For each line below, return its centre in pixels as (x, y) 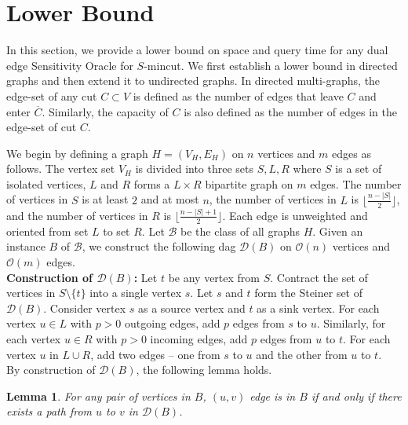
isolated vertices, (46, 183)
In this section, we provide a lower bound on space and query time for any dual (197, 50)
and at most (170, 199)
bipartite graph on (249, 183)
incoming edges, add (199, 338)
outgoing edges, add (173, 323)
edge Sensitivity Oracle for (70, 65)
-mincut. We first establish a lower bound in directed (271, 65)
